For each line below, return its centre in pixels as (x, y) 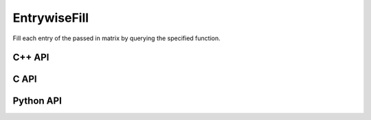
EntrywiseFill (51, 18)
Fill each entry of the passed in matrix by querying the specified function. (117, 38)
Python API (37, 101)
